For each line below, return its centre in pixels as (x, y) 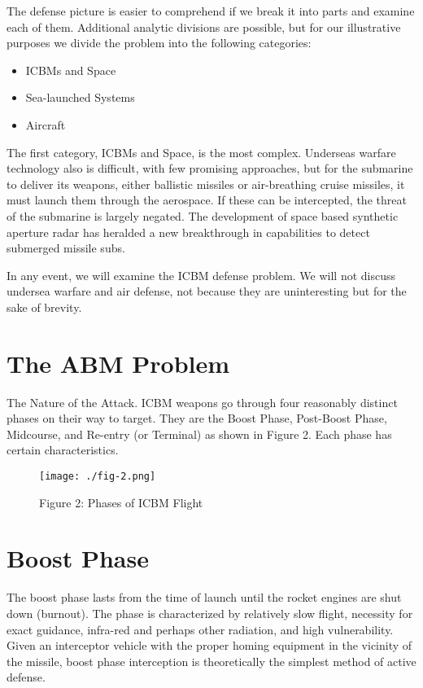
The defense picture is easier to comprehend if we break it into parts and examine (211, 11)
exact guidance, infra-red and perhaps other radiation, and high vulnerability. (200, 629)
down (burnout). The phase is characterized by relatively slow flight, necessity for (210, 613)
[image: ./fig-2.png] (98, 476)
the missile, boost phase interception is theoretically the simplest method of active (211, 661)
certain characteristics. (63, 450)
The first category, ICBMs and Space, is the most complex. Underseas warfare (201, 152)
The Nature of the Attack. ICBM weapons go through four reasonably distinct (202, 402)
